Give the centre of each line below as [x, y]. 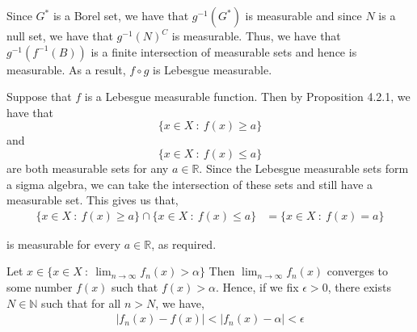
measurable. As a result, [66, 69]
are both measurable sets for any [88, 168]
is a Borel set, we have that [121, 15]
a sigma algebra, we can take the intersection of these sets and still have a [190, 184]
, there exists [359, 286]
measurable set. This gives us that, [93, 200]
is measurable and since [303, 15]
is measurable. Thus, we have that [256, 36]
